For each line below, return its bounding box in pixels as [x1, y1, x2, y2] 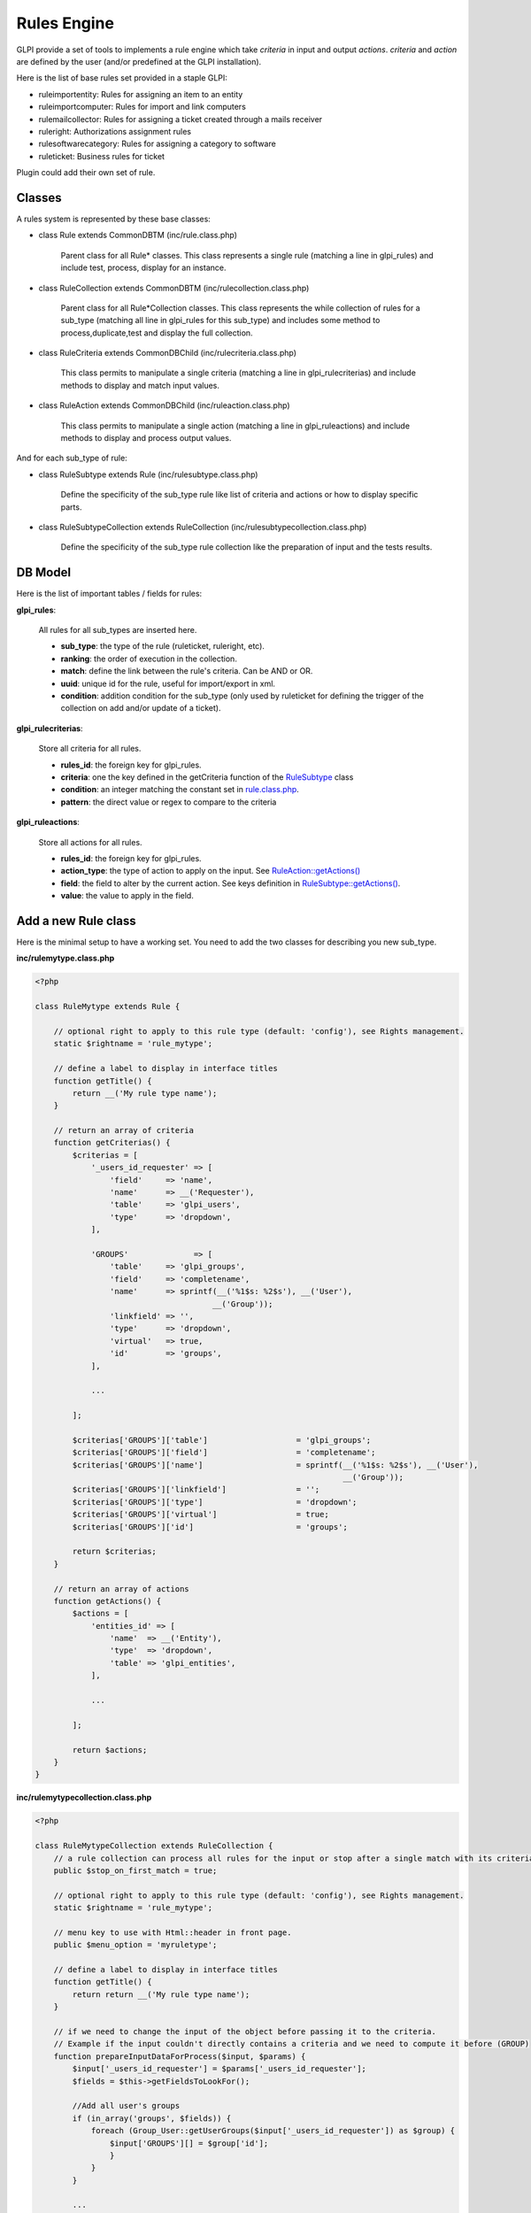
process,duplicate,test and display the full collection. [60, 328, 253, 338]
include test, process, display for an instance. [60, 262, 227, 274]
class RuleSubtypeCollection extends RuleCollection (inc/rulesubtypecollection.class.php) [38, 522, 367, 532]
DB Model [16, 565, 71, 580]
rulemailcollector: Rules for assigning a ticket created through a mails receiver [38, 113, 323, 124]
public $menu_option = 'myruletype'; [53, 1939, 218, 1950]
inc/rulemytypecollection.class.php [16, 1793, 152, 1803]
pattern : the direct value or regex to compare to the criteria [60, 797, 277, 807]
